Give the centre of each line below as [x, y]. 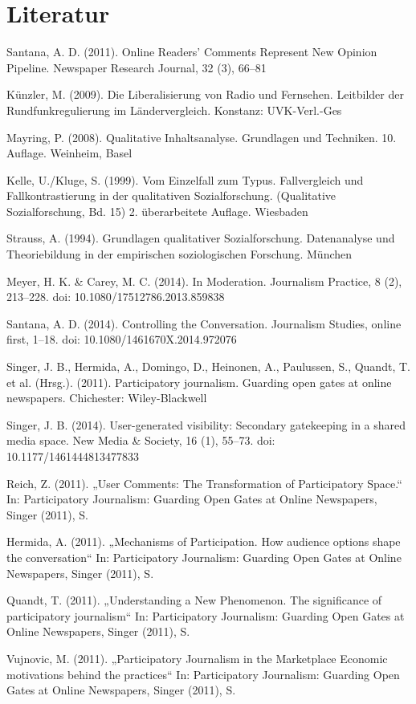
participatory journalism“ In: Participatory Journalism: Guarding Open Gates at [206, 615]
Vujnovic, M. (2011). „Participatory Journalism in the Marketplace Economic [197, 658]
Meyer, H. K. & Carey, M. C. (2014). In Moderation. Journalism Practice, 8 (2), [204, 281]
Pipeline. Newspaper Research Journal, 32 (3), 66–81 [137, 67]
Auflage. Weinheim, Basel [69, 153]
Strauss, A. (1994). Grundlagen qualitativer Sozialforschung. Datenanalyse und [201, 238]
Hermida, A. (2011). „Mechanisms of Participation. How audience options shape [204, 541]
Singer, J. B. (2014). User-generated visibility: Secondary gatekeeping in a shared [206, 424]
